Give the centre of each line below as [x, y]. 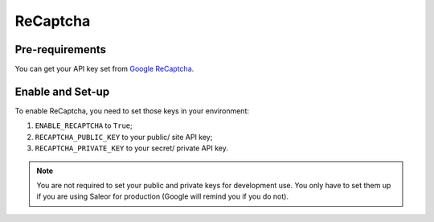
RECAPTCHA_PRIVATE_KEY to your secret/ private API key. [131, 148]
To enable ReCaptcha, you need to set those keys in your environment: [132, 111]
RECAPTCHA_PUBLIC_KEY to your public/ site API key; [124, 137]
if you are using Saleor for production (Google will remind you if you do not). [163, 196]
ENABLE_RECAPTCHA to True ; [84, 125]
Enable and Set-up [62, 91]
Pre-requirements [61, 49]
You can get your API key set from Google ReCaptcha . [104, 69]
